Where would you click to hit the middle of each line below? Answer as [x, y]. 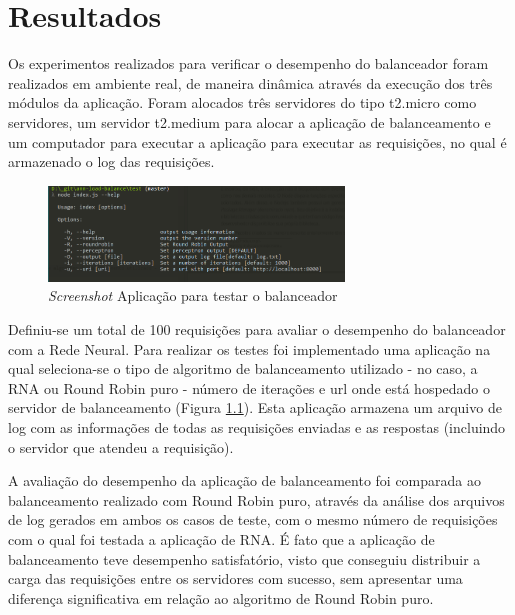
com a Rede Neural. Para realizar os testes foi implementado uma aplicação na [249, 348]
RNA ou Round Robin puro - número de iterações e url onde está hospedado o [249, 387]
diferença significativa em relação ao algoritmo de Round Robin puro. [221, 597]
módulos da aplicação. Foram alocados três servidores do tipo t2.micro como [242, 102]
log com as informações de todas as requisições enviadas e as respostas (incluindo [257, 427]
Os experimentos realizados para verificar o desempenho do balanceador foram [248, 63]
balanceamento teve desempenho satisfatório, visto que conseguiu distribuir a [244, 558]
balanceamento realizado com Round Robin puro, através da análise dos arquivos [256, 499]
